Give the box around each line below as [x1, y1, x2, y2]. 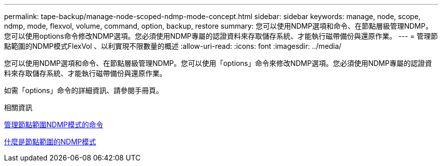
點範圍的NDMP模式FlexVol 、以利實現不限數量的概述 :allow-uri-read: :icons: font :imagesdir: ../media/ [4, 42, 342, 50]
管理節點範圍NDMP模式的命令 [4, 120, 103, 129]
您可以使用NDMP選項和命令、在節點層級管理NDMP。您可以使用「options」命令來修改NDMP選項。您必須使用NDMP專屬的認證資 [4, 59, 432, 67]
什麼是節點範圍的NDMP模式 [4, 137, 96, 146]
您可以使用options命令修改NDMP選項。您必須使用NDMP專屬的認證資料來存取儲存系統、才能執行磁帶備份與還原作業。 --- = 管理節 [4, 32, 438, 40]
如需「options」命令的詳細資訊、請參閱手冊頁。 [4, 86, 163, 95]
